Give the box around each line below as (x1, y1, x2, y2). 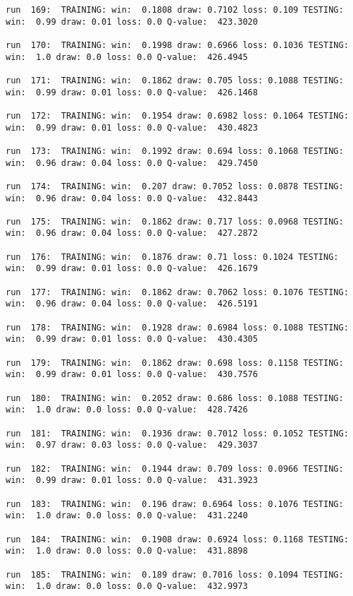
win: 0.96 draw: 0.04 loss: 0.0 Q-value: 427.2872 (6, 228, 258, 239)
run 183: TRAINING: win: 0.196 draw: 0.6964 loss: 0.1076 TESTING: (6, 499, 344, 509)
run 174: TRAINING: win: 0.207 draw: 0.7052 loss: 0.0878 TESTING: (6, 181, 344, 191)
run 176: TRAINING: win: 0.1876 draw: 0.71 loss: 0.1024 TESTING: (6, 251, 339, 262)
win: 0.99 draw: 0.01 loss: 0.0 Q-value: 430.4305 (6, 334, 258, 345)
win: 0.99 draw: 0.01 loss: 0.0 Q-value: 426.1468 (6, 87, 258, 97)
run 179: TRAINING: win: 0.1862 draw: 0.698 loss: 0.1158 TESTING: (6, 357, 344, 368)
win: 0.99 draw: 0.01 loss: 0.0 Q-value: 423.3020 (6, 16, 258, 27)
